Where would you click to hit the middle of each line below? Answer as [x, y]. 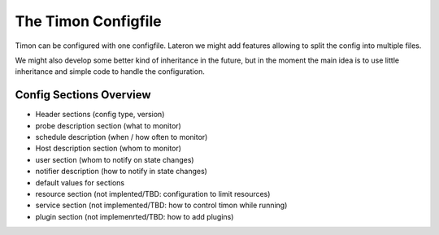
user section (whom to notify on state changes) [115, 159]
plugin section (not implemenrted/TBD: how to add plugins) [135, 216]
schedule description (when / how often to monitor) [122, 137]
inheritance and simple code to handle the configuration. [110, 72]
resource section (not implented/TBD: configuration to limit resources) [153, 194]
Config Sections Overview [83, 95]
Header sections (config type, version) [100, 115]
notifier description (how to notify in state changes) [121, 172]
